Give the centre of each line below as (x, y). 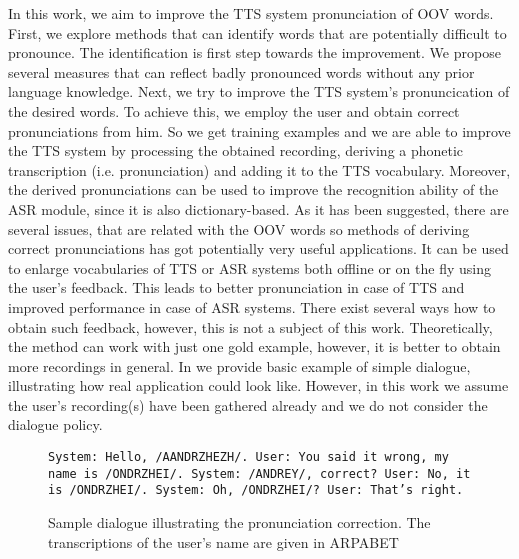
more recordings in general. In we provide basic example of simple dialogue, (239, 365)
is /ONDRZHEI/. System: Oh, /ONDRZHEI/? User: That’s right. (256, 490)
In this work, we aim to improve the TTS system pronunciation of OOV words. (251, 13)
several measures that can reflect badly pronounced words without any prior (241, 71)
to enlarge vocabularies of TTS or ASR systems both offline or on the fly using (249, 267)
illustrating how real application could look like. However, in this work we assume (258, 385)
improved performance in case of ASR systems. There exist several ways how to (252, 306)
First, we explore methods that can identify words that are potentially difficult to (257, 32)
